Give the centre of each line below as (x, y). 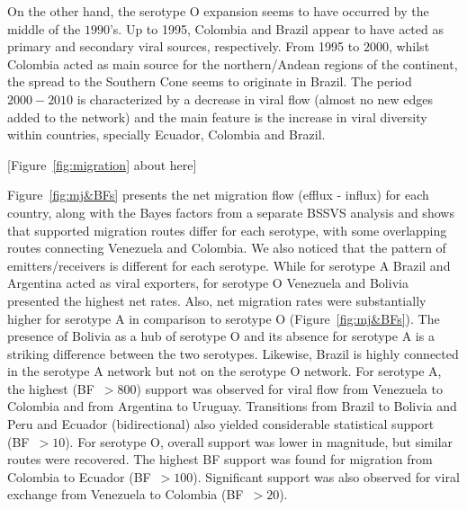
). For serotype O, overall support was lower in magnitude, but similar (259, 441)
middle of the (44, 28)
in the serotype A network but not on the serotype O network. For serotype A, (225, 371)
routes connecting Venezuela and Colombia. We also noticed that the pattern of (227, 248)
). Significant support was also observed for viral (326, 476)
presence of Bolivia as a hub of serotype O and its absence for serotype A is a (221, 336)
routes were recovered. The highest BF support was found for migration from (220, 459)
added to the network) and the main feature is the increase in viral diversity (217, 116)
